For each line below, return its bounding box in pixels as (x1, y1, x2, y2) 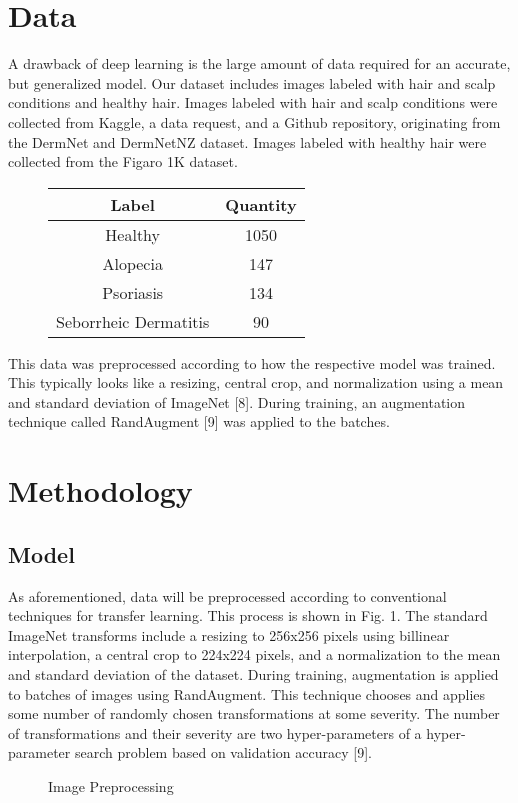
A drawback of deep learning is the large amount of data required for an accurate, (8, 53, 511, 74)
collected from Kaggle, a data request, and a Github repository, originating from (8, 111, 501, 132)
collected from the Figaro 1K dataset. (8, 151, 238, 172)
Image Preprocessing (48, 775, 174, 796)
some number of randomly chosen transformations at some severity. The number (8, 703, 500, 724)
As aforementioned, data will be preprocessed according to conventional (8, 585, 447, 606)
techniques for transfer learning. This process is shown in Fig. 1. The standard (8, 605, 488, 626)
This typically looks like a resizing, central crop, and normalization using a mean (8, 372, 504, 393)
